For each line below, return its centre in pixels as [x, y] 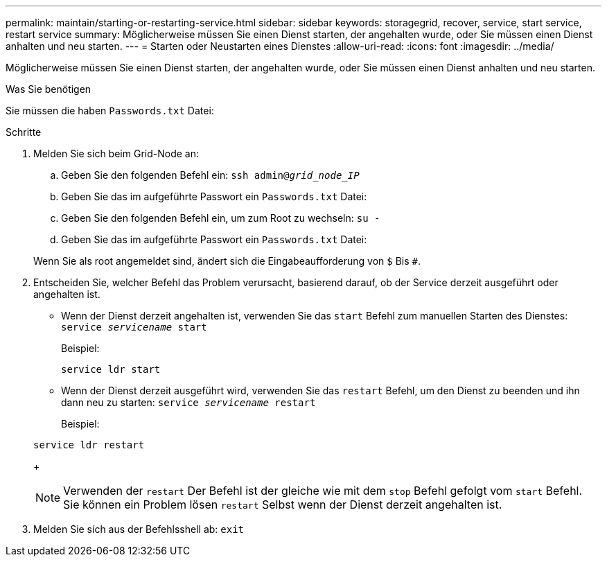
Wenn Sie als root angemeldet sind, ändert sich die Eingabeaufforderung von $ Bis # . [227, 261]
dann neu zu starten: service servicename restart [188, 402]
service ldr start [111, 369]
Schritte [24, 132]
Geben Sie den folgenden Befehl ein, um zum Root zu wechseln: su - [221, 218]
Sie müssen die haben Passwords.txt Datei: [110, 111]
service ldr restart [89, 445]
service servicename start [134, 327]
